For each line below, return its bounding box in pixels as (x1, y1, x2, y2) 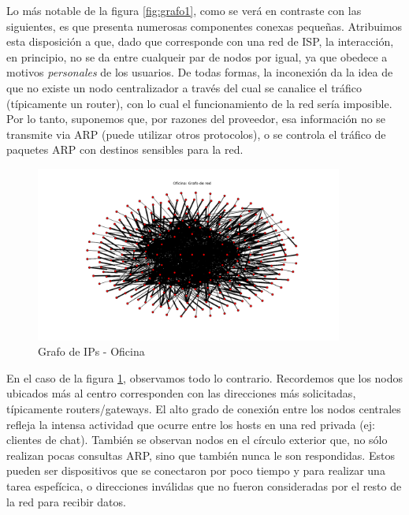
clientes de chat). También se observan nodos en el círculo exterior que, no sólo (6, 431, 388, 448)
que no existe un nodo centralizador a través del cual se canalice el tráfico (6, 79, 363, 95)
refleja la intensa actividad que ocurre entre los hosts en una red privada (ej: (6, 416, 375, 432)
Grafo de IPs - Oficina (38, 343, 145, 360)
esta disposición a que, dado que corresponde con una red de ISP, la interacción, (6, 33, 394, 50)
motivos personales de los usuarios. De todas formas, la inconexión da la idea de (6, 64, 393, 80)
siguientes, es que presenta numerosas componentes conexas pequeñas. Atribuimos (6, 17, 403, 34)
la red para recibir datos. (6, 493, 126, 509)
